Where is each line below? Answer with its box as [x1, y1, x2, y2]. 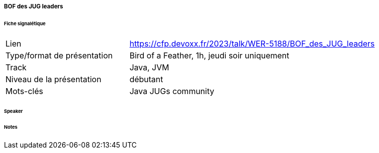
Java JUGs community [129, 86, 214, 96]
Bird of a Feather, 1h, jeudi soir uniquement [129, 50, 289, 60]
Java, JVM [129, 62, 169, 72]
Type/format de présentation [5, 50, 113, 60]
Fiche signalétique [4, 20, 46, 26]
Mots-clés [5, 86, 43, 96]
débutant [129, 74, 163, 84]
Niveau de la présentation [5, 74, 101, 84]
